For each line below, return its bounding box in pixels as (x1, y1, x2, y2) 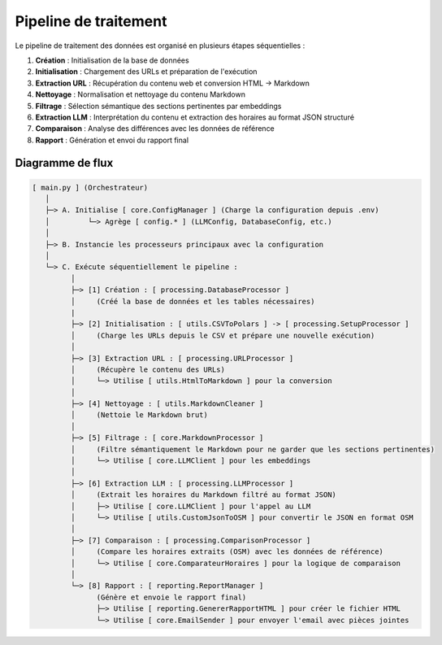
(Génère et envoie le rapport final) (96, 592, 247, 602)
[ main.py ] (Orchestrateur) (32, 183, 149, 192)
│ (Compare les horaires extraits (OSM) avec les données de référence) (70, 547, 383, 556)
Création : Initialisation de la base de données (35, 55, 190, 65)
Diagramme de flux (15, 156, 114, 170)
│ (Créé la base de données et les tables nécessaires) (70, 297, 315, 306)
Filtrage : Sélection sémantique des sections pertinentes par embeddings (35, 101, 282, 111)
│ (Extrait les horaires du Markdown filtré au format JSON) (70, 490, 337, 499)
